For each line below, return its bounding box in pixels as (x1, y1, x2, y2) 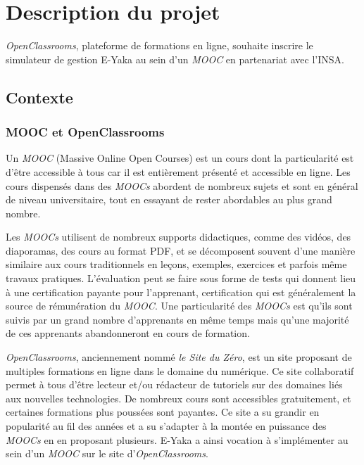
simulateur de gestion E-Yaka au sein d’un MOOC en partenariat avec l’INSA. (6, 51, 344, 66)
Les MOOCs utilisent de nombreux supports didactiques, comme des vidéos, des (6, 229, 351, 244)
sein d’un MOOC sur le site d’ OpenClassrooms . (6, 446, 208, 461)
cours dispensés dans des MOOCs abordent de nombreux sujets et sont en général (6, 178, 358, 193)
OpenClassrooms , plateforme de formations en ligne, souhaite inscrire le (6, 38, 313, 53)
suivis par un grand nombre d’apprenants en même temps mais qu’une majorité (6, 312, 349, 326)
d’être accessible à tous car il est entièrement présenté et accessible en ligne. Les (6, 164, 351, 179)
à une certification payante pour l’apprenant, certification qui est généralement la (6, 284, 356, 299)
